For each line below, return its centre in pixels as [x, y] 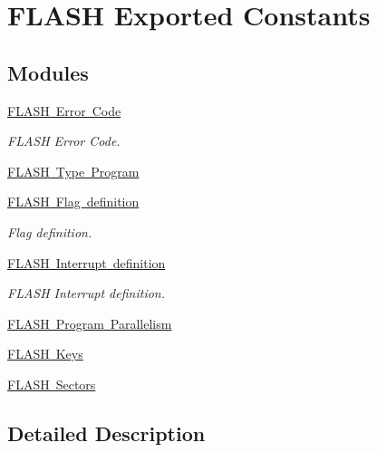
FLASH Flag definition [73, 202]
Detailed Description [106, 433]
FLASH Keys [45, 354]
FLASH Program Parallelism [90, 323]
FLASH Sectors [52, 384]
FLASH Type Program [73, 171]
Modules [48, 72]
